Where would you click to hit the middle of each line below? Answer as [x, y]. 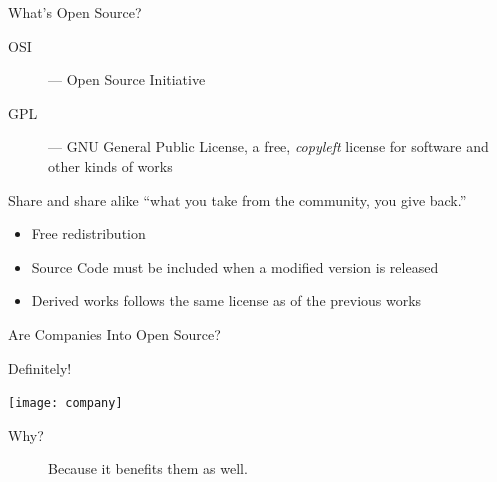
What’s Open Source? [75, 12]
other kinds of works [110, 165]
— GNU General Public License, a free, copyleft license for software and [268, 146]
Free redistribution [88, 233]
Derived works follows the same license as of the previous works [226, 300]
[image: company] [65, 403]
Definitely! [40, 367]
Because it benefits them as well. [148, 468]
